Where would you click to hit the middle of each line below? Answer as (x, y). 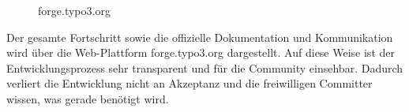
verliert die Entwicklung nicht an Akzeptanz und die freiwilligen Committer (189, 83)
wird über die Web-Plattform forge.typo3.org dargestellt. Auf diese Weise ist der (201, 52)
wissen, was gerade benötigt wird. (88, 98)
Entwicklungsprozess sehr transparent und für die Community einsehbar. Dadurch (205, 67)
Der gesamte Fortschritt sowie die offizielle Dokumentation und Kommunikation (200, 37)
